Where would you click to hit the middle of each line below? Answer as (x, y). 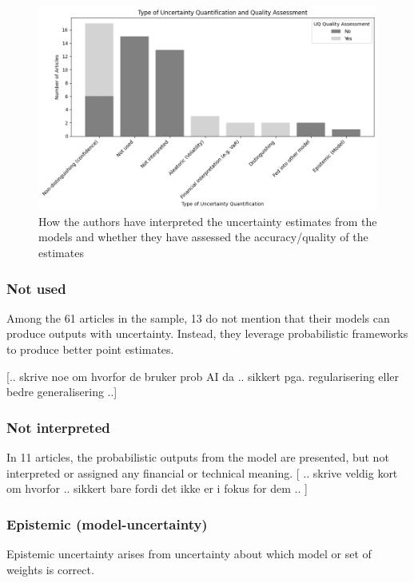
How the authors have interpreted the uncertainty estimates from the (208, 221)
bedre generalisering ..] (62, 392)
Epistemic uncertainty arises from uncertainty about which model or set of (189, 554)
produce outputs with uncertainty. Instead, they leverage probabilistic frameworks (207, 333)
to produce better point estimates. (90, 349)
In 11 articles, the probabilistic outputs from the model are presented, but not (198, 457)
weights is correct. (50, 569)
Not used (36, 288)
